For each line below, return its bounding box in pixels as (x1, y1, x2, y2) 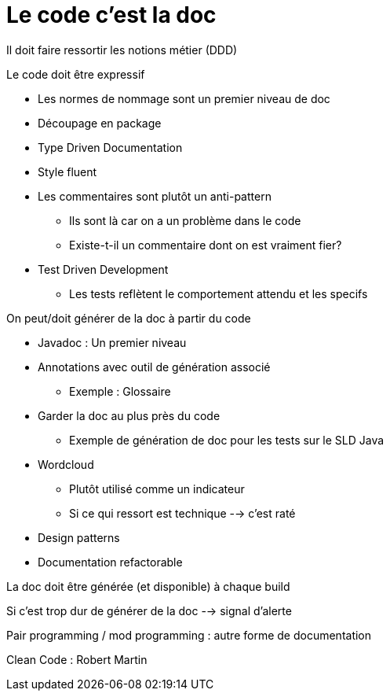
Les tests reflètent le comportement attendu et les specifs (69, 286, 368, 301)
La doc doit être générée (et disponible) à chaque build (6, 579, 290, 593)
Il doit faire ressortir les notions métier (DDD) (6, 42, 238, 57)
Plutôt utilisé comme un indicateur (69, 481, 245, 496)
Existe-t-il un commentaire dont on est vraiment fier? (69, 238, 342, 252)
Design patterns (38, 530, 120, 544)
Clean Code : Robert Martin (6, 652, 148, 666)
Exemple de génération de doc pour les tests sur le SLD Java (69, 433, 385, 447)
